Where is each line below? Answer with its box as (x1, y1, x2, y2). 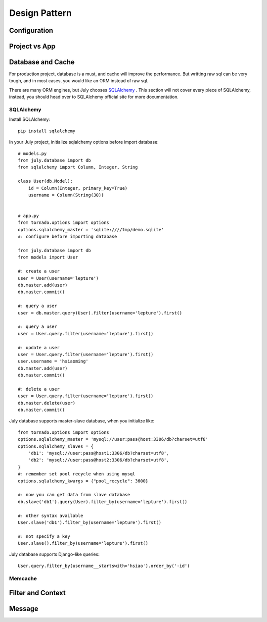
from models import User (18, 255, 78, 260)
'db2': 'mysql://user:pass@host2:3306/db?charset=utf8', (28, 457, 169, 463)
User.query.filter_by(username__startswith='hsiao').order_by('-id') (18, 563, 190, 569)
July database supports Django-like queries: (9, 551, 100, 557)
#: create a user (18, 268, 60, 274)
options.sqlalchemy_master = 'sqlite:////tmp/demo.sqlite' (18, 227, 164, 232)
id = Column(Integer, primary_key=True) (28, 185, 128, 191)
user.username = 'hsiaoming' (18, 359, 89, 364)
